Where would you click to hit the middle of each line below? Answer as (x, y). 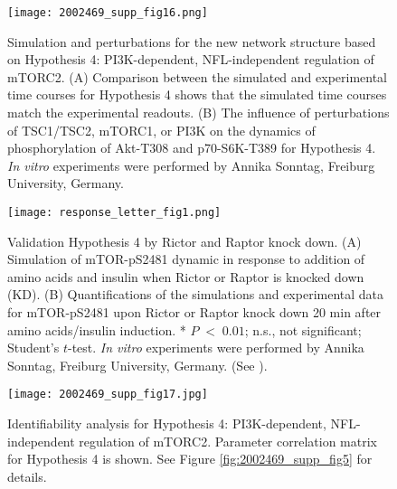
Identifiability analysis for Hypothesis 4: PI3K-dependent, (167, 423)
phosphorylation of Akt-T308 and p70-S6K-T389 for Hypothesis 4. (192, 148)
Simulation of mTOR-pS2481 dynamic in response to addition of (186, 259)
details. (27, 476)
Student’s (33, 348)
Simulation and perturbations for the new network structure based (192, 41)
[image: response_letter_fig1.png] (114, 212)
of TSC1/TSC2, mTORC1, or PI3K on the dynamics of (161, 130)
